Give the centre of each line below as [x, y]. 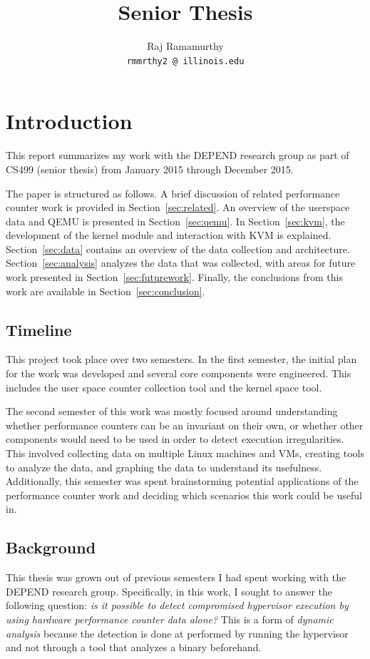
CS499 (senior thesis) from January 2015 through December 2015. [150, 169]
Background [51, 547]
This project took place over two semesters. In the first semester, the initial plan [181, 359]
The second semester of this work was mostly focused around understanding [172, 411]
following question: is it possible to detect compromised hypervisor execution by [177, 605]
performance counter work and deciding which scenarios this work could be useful [184, 495]
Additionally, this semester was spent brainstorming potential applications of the [182, 481]
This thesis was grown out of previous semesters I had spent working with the [176, 577]
